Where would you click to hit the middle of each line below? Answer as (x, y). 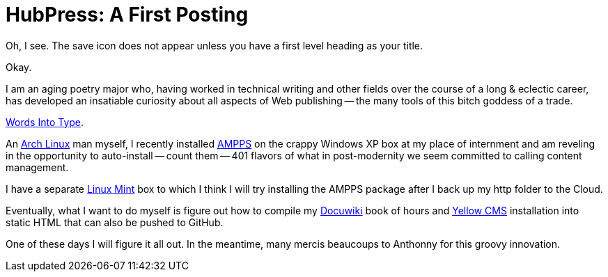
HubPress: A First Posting (127, 15)
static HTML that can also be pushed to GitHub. (115, 222)
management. (37, 167)
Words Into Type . (45, 122)
